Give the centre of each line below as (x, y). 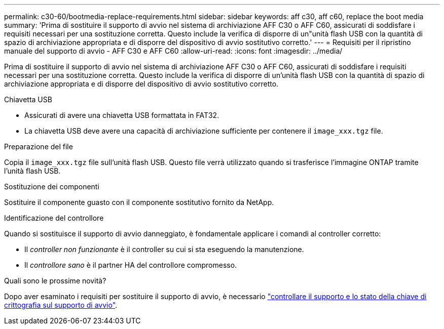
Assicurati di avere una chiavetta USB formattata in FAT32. (122, 115)
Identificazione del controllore (54, 218)
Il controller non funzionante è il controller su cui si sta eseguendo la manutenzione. (164, 249)
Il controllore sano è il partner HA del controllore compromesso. (131, 265)
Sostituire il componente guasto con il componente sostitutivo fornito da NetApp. (139, 202)
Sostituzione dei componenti (52, 187)
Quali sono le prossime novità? (55, 281)
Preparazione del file (39, 147)
